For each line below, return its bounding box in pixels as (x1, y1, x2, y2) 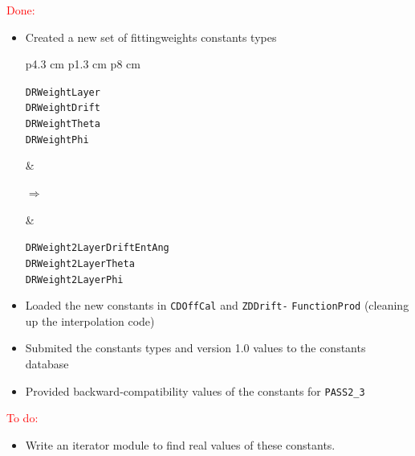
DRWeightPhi (25, 134, 89, 146)
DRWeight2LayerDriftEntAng (25, 242, 169, 254)
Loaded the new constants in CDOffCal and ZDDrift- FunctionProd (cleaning (25, 297, 409, 314)
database (25, 355, 69, 372)
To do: (6, 409, 39, 426)
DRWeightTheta (25, 118, 100, 130)
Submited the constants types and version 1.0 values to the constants (25, 339, 366, 356)
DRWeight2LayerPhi (25, 273, 124, 286)
